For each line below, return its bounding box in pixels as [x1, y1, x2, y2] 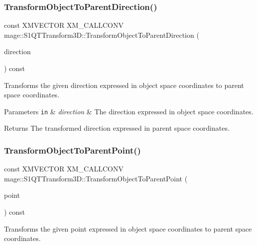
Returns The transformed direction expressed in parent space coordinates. [4, 123, 230, 133]
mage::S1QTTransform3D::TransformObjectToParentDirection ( [4, 29, 199, 40]
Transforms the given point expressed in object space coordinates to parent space [4, 223, 252, 234]
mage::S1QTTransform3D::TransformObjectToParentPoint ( [4, 173, 188, 183]
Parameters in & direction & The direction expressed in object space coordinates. [4, 106, 254, 116]
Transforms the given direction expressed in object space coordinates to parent [4, 80, 244, 90]
